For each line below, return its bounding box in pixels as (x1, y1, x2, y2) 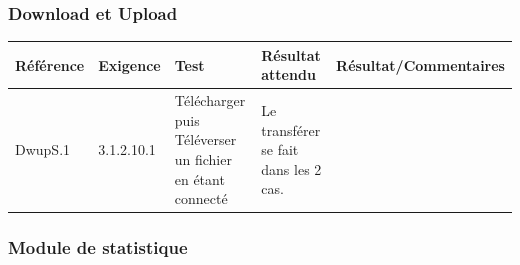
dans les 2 (261, 158, 322, 179)
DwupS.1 (15, 139, 71, 160)
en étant (174, 168, 225, 189)
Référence (15, 54, 85, 75)
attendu (261, 64, 316, 85)
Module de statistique (8, 235, 188, 260)
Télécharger (174, 90, 246, 111)
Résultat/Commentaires (336, 54, 505, 75)
